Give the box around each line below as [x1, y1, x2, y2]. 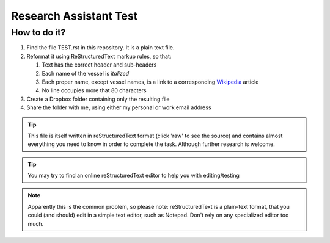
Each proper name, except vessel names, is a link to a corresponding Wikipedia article [42, 78, 259, 85]
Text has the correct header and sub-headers [42, 61, 157, 68]
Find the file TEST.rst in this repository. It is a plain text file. [26, 44, 175, 51]
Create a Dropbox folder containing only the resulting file [26, 95, 170, 103]
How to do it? [11, 27, 66, 38]
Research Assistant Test [11, 9, 138, 23]
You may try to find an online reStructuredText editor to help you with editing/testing [28, 172, 240, 180]
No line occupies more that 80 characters [42, 87, 147, 94]
